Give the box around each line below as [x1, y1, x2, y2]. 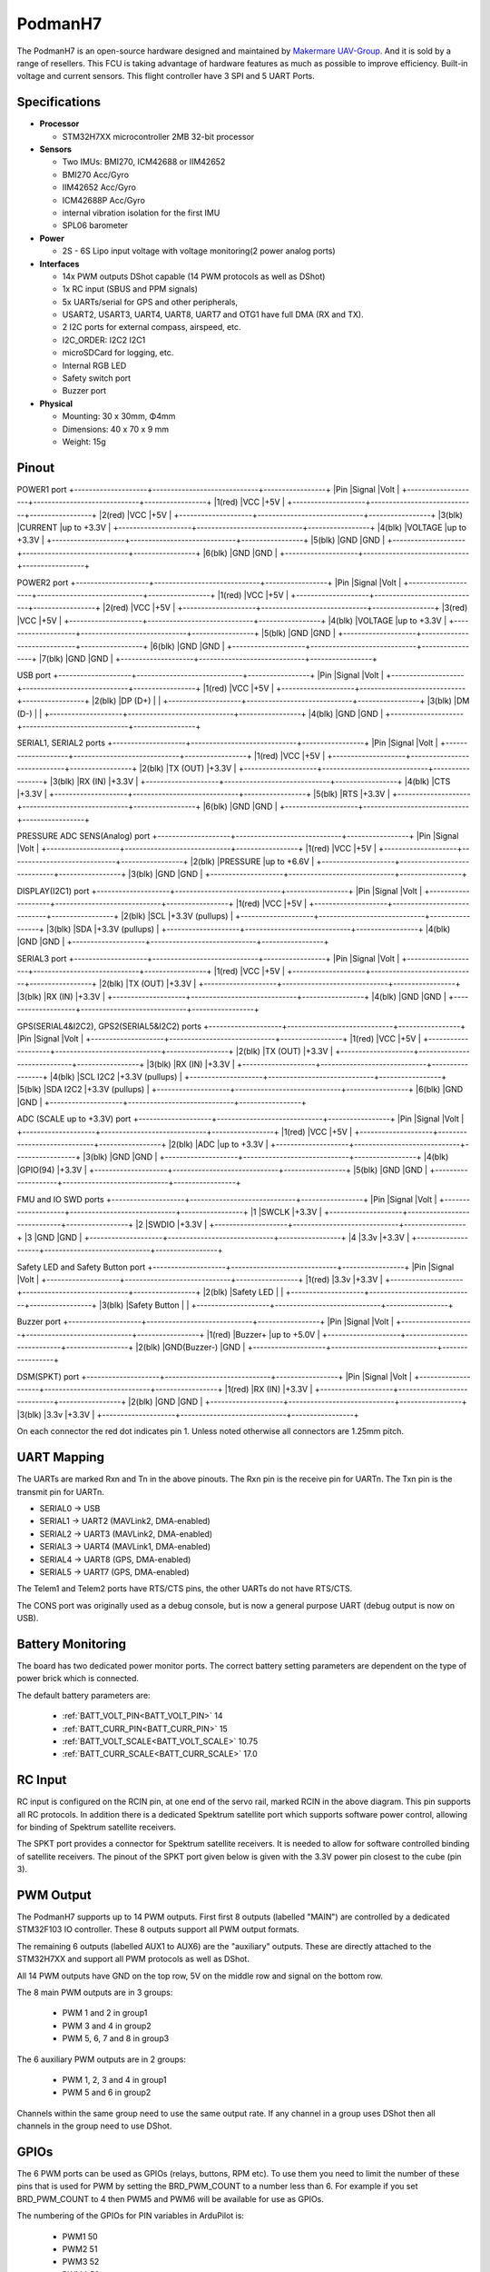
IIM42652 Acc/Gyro [62, 182, 136, 193]
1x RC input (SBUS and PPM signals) [62, 284, 199, 294]
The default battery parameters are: [16, 1689, 151, 1700]
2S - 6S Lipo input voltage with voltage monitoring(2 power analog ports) [62, 245, 336, 256]
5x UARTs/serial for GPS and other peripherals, [62, 296, 239, 307]
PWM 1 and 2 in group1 [62, 2008, 148, 2018]
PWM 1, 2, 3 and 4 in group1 [62, 2074, 167, 2085]
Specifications [16, 95, 102, 110]
